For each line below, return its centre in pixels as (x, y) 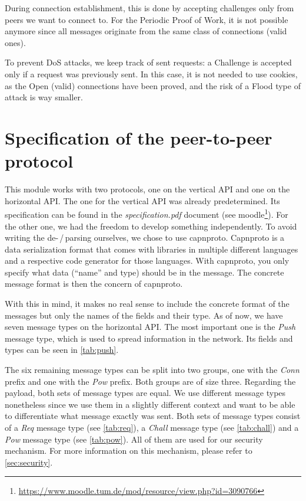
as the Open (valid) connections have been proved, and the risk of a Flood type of (153, 85)
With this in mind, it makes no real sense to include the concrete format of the (147, 304)
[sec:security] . (29, 462)
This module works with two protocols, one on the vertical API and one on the (147, 189)
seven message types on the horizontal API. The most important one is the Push (150, 327)
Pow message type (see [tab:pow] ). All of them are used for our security (134, 439)
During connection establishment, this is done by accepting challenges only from (149, 8)
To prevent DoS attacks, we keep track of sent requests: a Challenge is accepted (148, 62)
